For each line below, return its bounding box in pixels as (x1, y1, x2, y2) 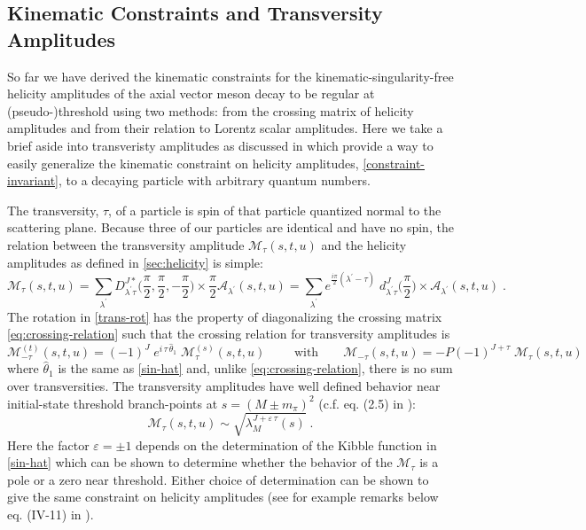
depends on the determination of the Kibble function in (136, 435, 437, 454)
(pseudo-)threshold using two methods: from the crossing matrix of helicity (7, 101, 414, 120)
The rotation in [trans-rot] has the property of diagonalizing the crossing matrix (7, 307, 442, 325)
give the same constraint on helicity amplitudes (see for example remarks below (7, 487, 439, 506)
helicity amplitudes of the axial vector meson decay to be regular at (7, 84, 375, 103)
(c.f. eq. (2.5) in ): (318, 394, 416, 412)
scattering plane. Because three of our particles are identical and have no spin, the (7, 218, 454, 237)
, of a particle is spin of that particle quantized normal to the (108, 200, 441, 219)
